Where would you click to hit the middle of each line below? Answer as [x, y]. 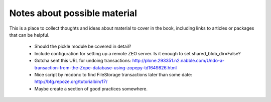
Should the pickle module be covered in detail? [83, 46]
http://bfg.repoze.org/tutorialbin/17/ [71, 82]
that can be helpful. [29, 35]
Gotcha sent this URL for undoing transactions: [83, 61]
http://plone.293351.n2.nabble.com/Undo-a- [178, 61]
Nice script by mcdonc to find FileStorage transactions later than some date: [113, 74]
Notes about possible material [73, 13]
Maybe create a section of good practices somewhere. [91, 88]
